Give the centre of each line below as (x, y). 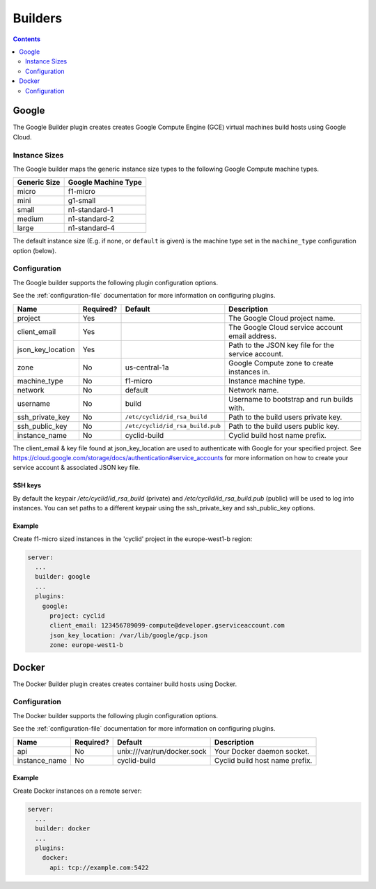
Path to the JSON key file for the (281, 345)
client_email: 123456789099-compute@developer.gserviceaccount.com (167, 625)
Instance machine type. (267, 381)
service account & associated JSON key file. (77, 468)
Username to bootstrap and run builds (291, 399)
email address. (253, 336)
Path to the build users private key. (285, 417)
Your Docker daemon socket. (262, 751)
